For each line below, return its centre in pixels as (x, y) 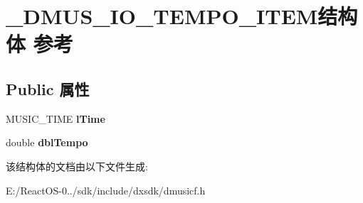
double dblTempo (47, 142)
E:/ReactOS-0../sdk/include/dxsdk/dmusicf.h (106, 190)
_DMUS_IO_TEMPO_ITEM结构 (182, 16)
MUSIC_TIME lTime (56, 118)
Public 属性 (48, 88)
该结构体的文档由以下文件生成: (77, 166)
